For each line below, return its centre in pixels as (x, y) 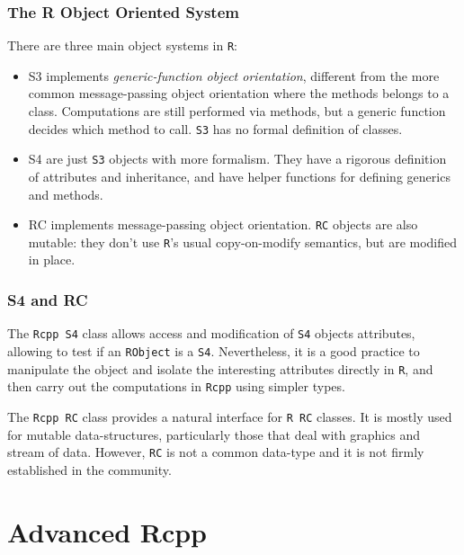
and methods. (66, 194)
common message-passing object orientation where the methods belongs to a (239, 93)
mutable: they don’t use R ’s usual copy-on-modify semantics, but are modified (243, 242)
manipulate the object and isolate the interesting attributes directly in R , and (220, 368)
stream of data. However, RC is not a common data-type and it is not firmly (216, 452)
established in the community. (89, 469)
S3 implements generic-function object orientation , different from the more (234, 75)
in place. (52, 260)
